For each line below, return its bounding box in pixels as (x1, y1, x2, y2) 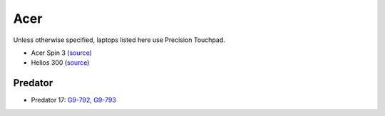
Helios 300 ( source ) (31, 58, 90, 67)
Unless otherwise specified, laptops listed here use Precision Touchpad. (13, 36, 226, 44)
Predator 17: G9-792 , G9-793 (31, 96, 117, 105)
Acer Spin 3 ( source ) (31, 48, 93, 57)
